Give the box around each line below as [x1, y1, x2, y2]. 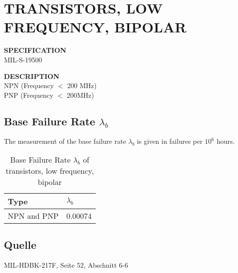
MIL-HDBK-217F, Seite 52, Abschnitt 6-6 [4, 260, 128, 270]
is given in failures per [137, 136, 203, 146]
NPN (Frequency [4, 80, 54, 91]
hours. [216, 136, 235, 146]
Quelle [4, 237, 37, 252]
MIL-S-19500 [4, 54, 42, 64]
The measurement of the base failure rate [4, 136, 126, 146]
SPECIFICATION [4, 45, 66, 55]
